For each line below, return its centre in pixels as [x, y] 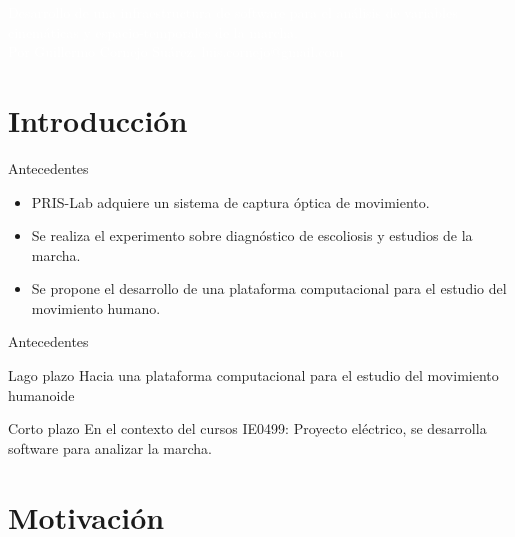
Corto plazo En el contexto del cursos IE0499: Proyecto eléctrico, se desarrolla [247, 428]
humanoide [41, 394]
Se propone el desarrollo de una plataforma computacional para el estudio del [269, 288]
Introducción [98, 119]
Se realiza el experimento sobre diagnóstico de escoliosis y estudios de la [252, 235]
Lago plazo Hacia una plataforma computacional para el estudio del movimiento [253, 375]
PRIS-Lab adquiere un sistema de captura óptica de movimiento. [230, 201]
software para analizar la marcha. [110, 447]
